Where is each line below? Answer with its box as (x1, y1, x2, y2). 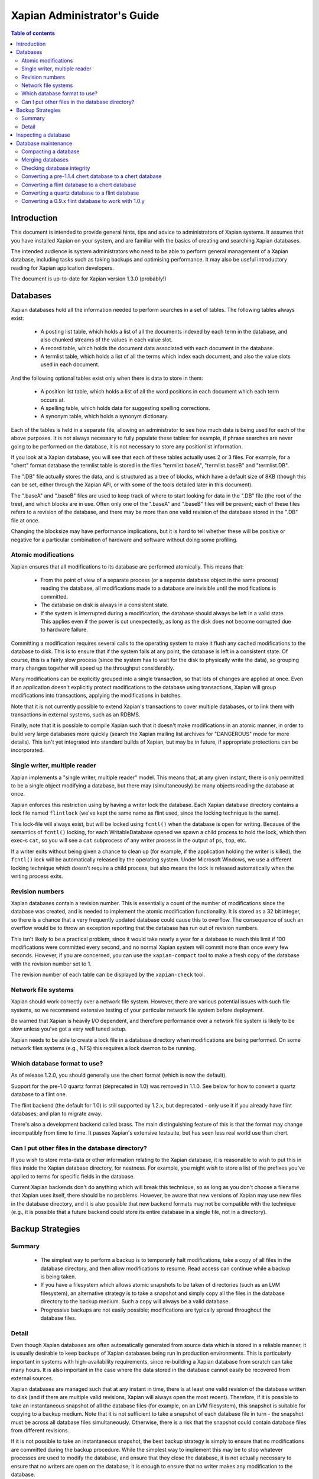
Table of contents (11, 30, 56, 37)
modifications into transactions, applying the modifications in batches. (11, 692, 182, 699)
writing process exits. (11, 873, 63, 880)
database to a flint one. (11, 1091, 67, 1098)
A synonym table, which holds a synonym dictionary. (40, 413, 169, 420)
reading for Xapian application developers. (11, 264, 115, 272)
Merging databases (21, 156, 69, 163)
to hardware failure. (40, 626, 89, 633)
